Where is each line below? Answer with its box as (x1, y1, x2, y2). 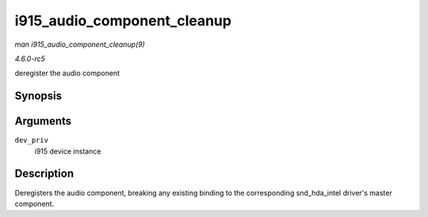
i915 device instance (34, 147, 101, 156)
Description (14, 167, 75, 181)
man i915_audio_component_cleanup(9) (14, 40, 146, 49)
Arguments (14, 115, 72, 128)
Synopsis (14, 89, 63, 103)
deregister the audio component (14, 68, 120, 78)
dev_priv (14, 135, 49, 145)
